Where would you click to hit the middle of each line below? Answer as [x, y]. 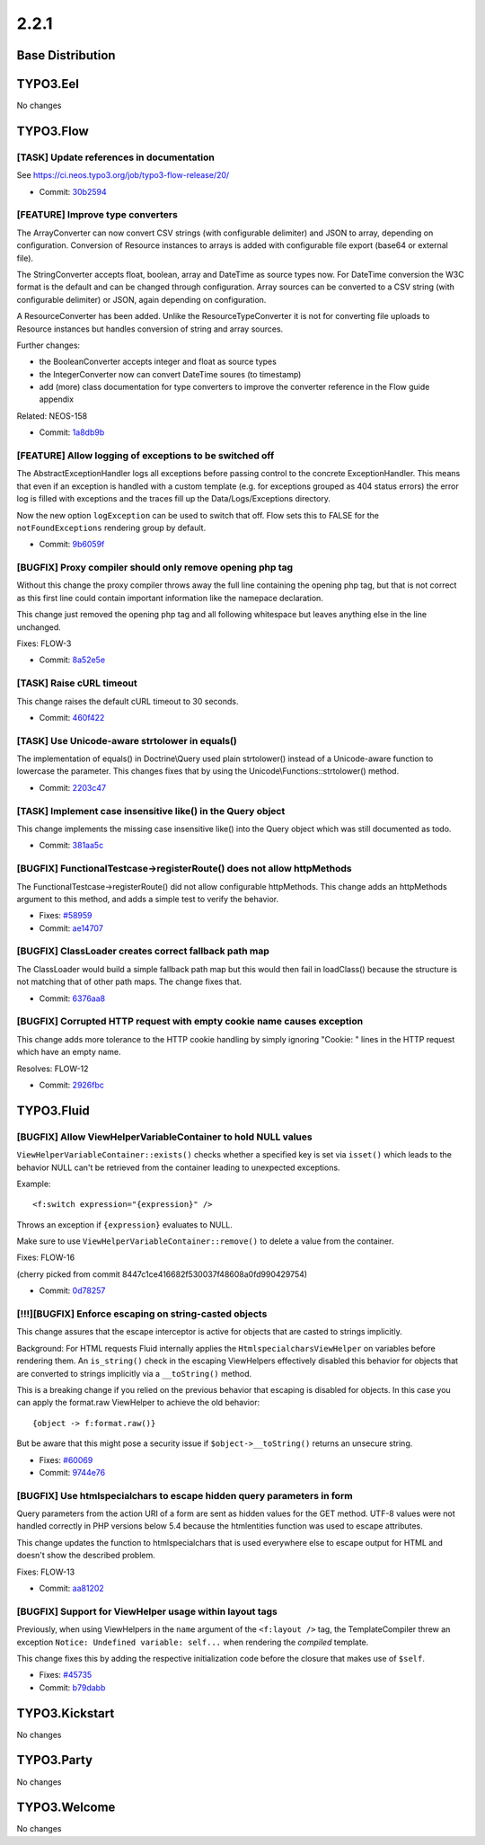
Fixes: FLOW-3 [44, 643]
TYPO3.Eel [48, 84]
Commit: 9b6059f [72, 545]
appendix [57, 399]
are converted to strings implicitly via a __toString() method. [134, 1373]
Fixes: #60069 [66, 1459]
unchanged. [39, 627]
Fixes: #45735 [66, 1675]
